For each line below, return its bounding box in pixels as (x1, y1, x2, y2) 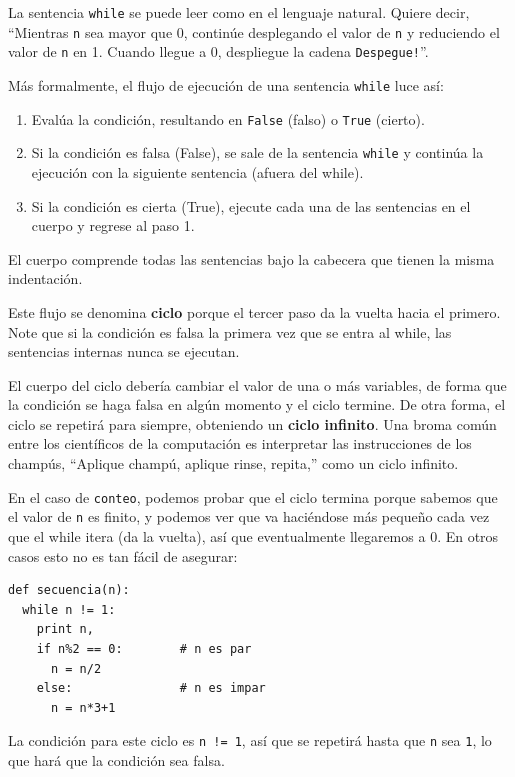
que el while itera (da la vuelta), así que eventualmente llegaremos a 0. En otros (8, 525, 499, 546)
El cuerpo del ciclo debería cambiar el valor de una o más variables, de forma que (8, 374, 507, 395)
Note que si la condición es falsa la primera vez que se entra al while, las (8, 321, 452, 342)
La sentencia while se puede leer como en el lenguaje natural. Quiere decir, (8, 2, 470, 22)
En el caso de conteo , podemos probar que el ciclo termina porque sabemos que (8, 486, 498, 507)
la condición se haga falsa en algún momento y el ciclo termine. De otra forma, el (8, 394, 506, 415)
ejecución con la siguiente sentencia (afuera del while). (31, 161, 364, 182)
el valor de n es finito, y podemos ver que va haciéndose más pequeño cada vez (8, 506, 490, 527)
